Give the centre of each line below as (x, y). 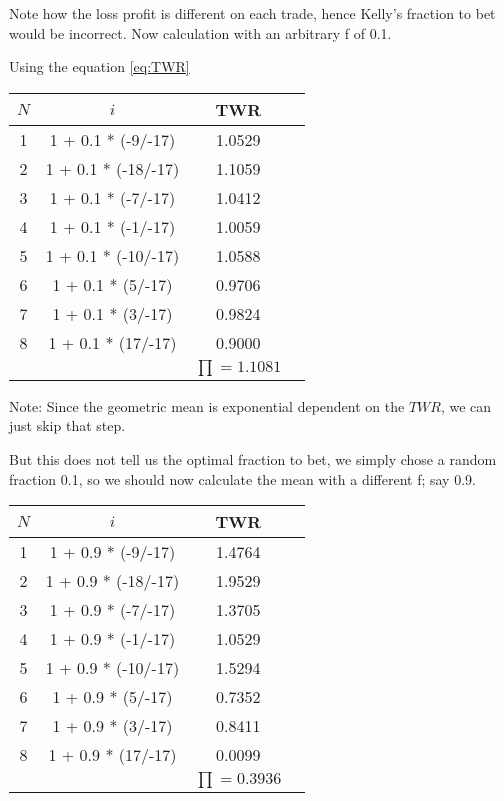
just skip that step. (67, 425)
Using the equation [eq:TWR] (99, 66)
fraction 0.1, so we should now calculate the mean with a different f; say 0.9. (242, 478)
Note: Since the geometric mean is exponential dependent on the (207, 405)
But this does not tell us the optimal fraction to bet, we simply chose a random (253, 458)
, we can (466, 405)
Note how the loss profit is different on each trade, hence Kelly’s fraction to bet (252, 13)
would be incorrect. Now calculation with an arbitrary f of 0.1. (200, 32)
